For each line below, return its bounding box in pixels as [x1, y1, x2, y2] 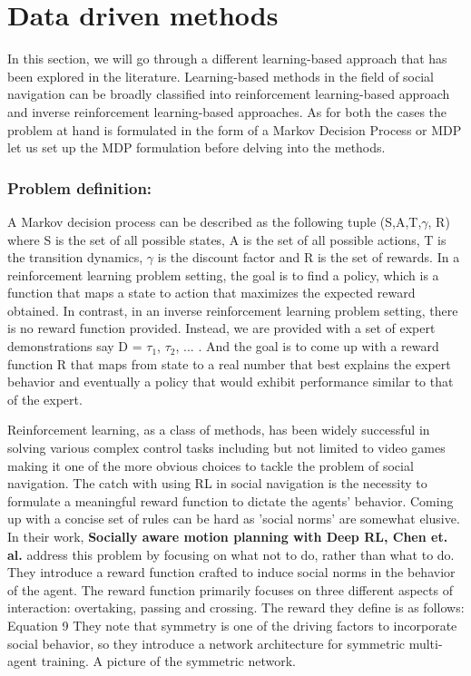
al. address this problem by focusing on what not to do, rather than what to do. [7, 544, 455, 563]
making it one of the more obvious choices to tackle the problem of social [7, 456, 414, 475]
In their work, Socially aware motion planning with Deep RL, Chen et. [7, 527, 448, 545]
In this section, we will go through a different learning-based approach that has [7, 49, 447, 68]
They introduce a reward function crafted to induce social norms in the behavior [7, 563, 456, 582]
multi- [408, 633, 443, 652]
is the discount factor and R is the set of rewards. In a [157, 248, 460, 267]
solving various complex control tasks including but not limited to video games [7, 438, 446, 457]
